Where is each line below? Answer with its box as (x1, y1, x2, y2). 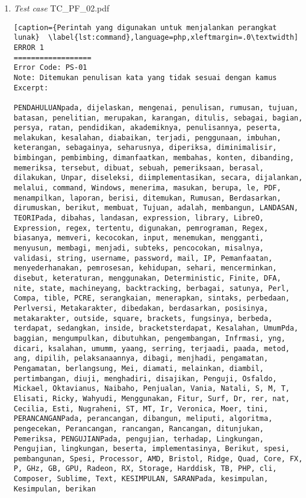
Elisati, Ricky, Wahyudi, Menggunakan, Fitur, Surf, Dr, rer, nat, (13, 394, 290, 403)
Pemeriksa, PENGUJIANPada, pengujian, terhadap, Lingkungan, (13, 434, 264, 443)
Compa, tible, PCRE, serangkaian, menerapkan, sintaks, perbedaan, (13, 294, 290, 303)
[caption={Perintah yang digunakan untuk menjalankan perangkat (13, 23, 277, 32)
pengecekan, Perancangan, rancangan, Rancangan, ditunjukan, (13, 424, 264, 433)
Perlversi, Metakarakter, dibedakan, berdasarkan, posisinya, (13, 303, 269, 313)
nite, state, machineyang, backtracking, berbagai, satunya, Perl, (13, 284, 290, 293)
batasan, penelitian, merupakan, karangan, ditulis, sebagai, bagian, (13, 113, 303, 122)
